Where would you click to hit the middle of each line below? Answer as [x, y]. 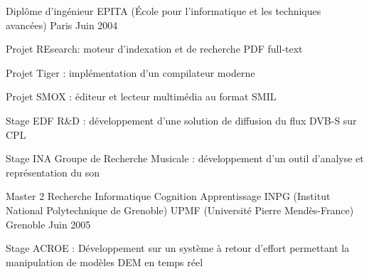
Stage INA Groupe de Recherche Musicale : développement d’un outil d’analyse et [185, 158]
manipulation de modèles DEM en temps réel [105, 262]
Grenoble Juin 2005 [48, 224]
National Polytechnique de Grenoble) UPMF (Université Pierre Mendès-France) [180, 210]
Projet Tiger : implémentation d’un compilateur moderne [130, 72]
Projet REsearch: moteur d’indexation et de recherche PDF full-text [154, 49]
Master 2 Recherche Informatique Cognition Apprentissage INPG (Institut [168, 196]
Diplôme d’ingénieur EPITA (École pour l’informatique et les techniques [164, 11]
